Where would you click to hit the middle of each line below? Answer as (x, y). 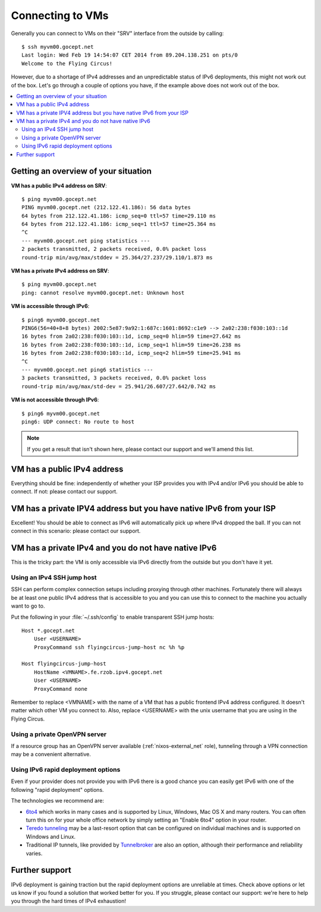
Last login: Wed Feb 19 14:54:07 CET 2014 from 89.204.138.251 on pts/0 (130, 55)
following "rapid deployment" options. (57, 790)
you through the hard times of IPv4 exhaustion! (68, 901)
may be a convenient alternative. (51, 754)
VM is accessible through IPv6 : (50, 306)
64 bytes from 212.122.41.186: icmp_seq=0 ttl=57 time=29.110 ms (119, 216)
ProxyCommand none (61, 689)
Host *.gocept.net (48, 630)
